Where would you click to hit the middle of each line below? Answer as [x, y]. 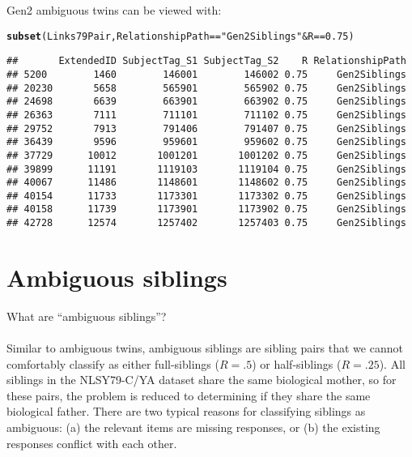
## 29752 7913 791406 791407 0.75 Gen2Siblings [206, 128]
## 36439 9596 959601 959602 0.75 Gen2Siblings [206, 142]
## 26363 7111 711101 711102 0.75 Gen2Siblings [206, 115]
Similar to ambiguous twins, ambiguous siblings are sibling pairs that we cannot [205, 348]
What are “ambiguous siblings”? [87, 316]
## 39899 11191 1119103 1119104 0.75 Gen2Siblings [206, 169]
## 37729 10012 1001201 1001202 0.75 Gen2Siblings [206, 155]
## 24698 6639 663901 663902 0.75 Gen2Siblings [206, 102]
